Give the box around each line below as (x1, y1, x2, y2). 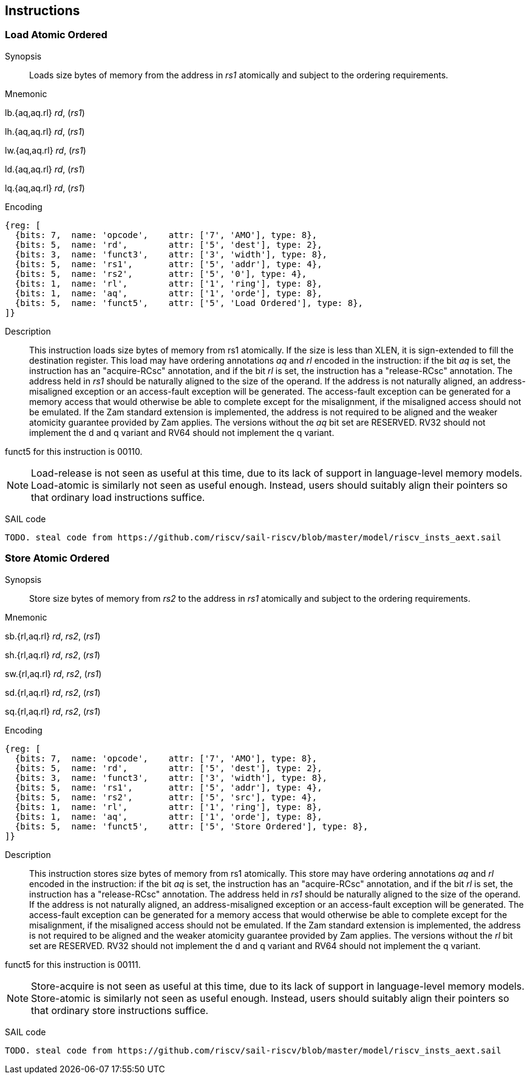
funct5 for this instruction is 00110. (5, 446, 143, 457)
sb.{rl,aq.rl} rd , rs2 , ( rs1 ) (5, 630, 101, 641)
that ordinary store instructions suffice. (31, 1004, 209, 1016)
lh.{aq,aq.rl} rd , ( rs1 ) (5, 126, 85, 137)
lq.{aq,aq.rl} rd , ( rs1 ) (5, 182, 85, 193)
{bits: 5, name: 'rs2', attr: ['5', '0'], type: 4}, (15, 268, 307, 279)
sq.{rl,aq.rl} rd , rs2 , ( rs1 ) (5, 706, 101, 716)
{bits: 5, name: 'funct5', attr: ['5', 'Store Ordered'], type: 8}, (15, 821, 369, 831)
